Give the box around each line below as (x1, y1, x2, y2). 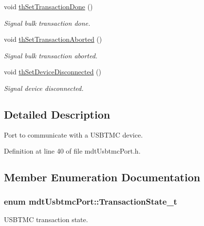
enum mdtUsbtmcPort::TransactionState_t (4, 195, 177, 207)
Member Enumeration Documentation (4, 170, 201, 185)
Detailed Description (4, 106, 111, 122)
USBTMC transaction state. (4, 214, 88, 224)
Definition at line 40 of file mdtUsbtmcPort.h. (4, 146, 141, 156)
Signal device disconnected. (4, 83, 84, 93)
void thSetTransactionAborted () (4, 34, 102, 44)
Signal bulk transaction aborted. (4, 50, 98, 60)
